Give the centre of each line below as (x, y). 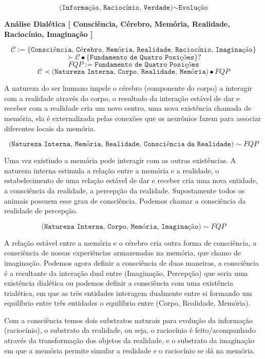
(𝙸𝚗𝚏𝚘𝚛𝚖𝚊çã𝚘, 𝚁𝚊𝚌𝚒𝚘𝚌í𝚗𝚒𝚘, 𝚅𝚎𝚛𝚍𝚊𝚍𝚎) (116, 8)
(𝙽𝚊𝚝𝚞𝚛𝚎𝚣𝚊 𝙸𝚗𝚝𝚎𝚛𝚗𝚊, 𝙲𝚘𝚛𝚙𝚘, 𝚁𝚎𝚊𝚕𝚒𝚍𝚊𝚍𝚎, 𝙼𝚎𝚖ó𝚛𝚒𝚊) (130, 72)
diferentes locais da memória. (50, 128)
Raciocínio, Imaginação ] (49, 34)
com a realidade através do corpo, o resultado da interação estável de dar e (122, 98)
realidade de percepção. (41, 211)
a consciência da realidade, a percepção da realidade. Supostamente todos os (125, 190)
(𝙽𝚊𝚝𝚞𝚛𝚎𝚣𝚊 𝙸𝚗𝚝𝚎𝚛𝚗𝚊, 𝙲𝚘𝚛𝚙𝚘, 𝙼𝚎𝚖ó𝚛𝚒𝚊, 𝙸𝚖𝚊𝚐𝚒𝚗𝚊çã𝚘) (121, 226)
